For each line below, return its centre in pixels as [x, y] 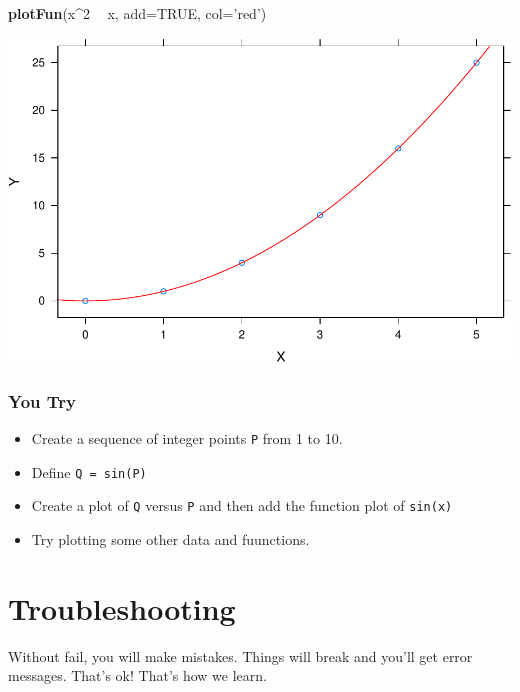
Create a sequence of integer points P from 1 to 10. [187, 438]
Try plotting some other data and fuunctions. [170, 539]
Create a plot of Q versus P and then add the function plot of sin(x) [242, 505]
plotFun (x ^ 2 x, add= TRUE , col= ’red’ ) [137, 13]
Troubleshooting [122, 607]
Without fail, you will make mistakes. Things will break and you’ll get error [240, 655]
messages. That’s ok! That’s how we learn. [137, 675]
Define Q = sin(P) [89, 471]
